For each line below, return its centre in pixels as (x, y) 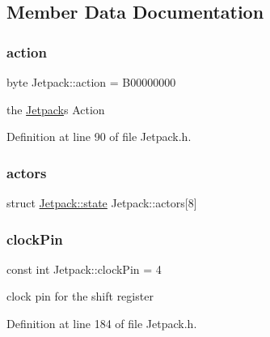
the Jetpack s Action (56, 109)
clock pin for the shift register (80, 296)
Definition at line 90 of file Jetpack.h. (99, 137)
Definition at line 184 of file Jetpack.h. (102, 323)
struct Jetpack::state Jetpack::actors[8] (102, 203)
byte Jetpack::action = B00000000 (91, 82)
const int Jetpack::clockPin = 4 (84, 269)
